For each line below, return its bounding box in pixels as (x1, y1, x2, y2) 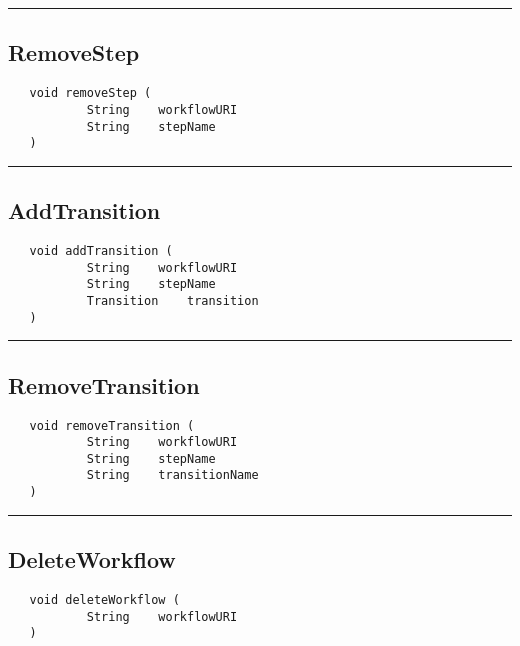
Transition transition (86, 294, 259, 308)
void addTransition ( (29, 244, 173, 259)
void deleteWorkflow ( (29, 593, 180, 607)
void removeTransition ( (29, 418, 195, 433)
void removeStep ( (29, 86, 152, 101)
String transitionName (86, 468, 259, 483)
